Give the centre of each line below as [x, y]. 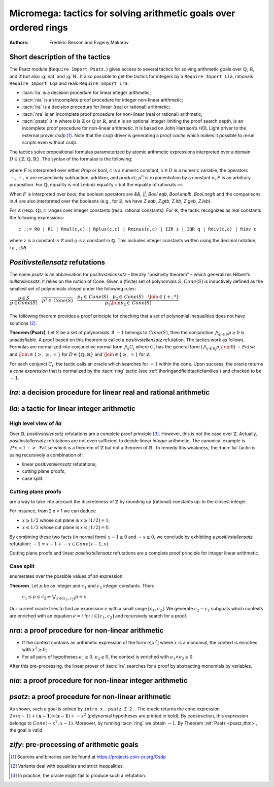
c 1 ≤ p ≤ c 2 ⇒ [37, 598]
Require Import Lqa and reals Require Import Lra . [69, 83]
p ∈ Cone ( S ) [24, 303]
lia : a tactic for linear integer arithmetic [72, 409]
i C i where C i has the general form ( [165, 347]
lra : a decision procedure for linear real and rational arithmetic [110, 393]
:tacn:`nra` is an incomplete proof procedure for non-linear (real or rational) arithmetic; [112, 114]
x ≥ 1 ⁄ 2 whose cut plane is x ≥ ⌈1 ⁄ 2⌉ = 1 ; [66, 520]
